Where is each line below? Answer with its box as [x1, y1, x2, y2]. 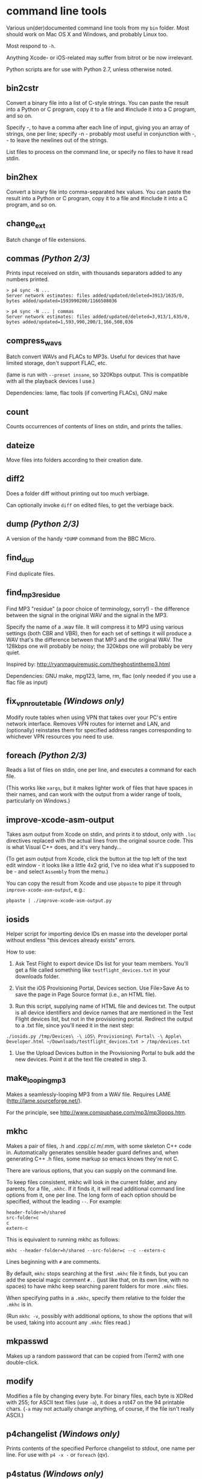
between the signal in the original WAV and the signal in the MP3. [6, 611, 168, 619]
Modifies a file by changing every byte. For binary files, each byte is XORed [6, 1392, 194, 1399]
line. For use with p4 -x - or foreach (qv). [6, 1451, 110, 1458]
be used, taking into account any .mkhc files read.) [6, 1319, 131, 1326]
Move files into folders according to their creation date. [6, 457, 143, 463]
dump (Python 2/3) [6, 519, 80, 529]
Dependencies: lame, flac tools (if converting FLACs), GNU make [6, 389, 168, 396]
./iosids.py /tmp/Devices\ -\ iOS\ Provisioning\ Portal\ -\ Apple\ [6, 1033, 182, 1040]
